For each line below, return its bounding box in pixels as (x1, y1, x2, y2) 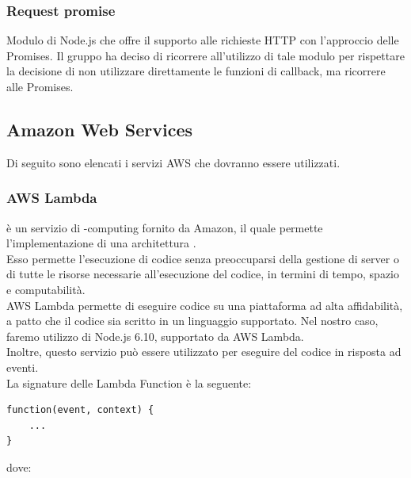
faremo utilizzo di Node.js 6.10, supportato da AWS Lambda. (6, 327, 304, 344)
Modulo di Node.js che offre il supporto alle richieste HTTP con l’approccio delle (6, 32, 399, 48)
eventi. (6, 358, 39, 375)
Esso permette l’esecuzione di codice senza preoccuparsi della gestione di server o (6, 250, 399, 266)
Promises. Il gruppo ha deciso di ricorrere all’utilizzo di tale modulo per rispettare (6, 47, 405, 63)
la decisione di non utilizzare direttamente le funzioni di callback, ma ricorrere (6, 63, 386, 79)
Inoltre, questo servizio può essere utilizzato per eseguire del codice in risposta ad (6, 343, 401, 360)
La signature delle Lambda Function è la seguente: (6, 374, 252, 391)
